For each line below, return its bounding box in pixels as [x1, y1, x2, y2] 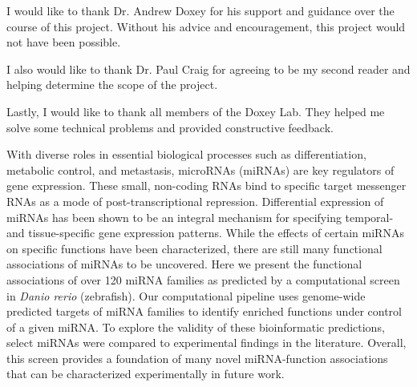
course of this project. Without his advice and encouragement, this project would [6, 18, 406, 34]
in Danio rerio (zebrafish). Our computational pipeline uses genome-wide [6, 287, 366, 304]
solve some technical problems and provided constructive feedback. [6, 119, 334, 135]
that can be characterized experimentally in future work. [6, 365, 285, 382]
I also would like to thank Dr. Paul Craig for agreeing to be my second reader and [6, 60, 411, 77]
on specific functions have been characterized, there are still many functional [6, 240, 383, 256]
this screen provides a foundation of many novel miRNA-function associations [6, 349, 388, 366]
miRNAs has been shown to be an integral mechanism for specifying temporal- [6, 208, 394, 225]
